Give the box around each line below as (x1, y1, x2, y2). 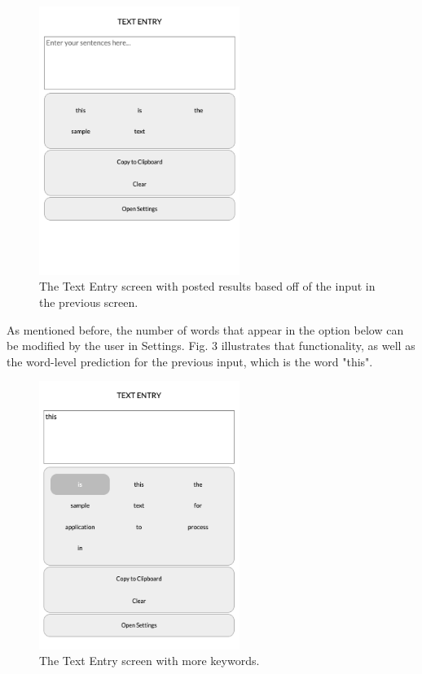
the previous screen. (39, 294, 138, 311)
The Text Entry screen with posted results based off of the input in (39, 278, 376, 295)
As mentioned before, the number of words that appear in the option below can (7, 321, 404, 338)
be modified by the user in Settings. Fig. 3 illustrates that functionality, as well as (7, 337, 415, 354)
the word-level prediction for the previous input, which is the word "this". (7, 352, 373, 370)
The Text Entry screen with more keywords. (39, 652, 260, 669)
